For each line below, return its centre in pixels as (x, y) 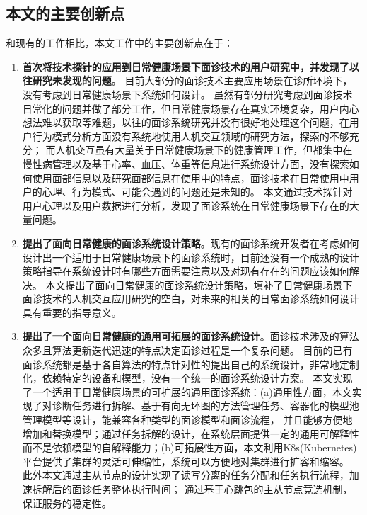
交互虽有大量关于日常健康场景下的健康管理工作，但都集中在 (214, 150)
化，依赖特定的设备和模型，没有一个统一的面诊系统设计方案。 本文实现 (187, 378)
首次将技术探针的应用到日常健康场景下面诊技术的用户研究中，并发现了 (186, 66)
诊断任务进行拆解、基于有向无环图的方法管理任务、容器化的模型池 (205, 406)
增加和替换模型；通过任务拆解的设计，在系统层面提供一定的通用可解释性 (191, 433)
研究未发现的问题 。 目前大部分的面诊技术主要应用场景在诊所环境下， (192, 80)
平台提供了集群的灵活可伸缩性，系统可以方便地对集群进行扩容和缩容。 (186, 461)
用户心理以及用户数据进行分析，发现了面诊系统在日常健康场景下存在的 (186, 205)
